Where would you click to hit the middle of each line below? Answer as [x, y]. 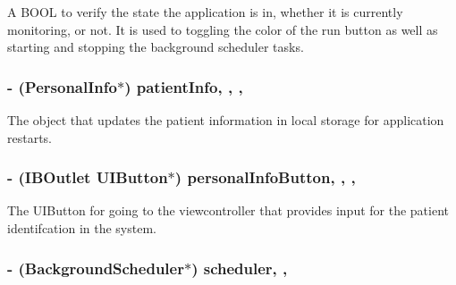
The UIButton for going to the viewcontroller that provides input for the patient [228, 210]
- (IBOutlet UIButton [88, 177]
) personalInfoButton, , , [265, 177]
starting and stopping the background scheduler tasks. [156, 47]
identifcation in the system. [82, 228]
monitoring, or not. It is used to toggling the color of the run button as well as [223, 29]
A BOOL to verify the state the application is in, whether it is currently [205, 12]
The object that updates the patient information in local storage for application [226, 120]
